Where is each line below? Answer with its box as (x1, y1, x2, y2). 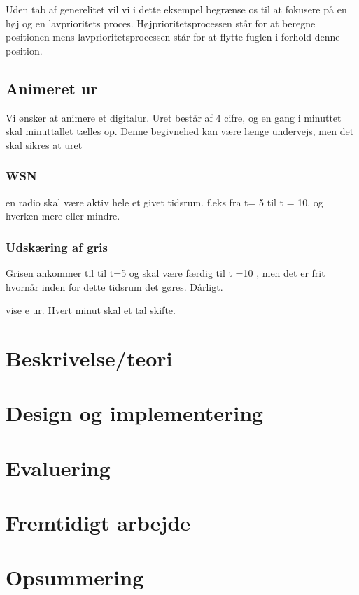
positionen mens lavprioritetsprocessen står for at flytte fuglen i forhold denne (6, 29, 340, 44)
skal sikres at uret (6, 137, 83, 152)
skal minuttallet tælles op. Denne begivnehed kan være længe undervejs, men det (6, 124, 354, 138)
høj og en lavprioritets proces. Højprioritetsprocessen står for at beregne (6, 15, 316, 30)
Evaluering (6, 453, 111, 482)
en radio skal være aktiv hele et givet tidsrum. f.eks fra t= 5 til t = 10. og (6, 194, 323, 209)
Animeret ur (6, 77, 98, 99)
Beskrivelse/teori (6, 343, 173, 372)
